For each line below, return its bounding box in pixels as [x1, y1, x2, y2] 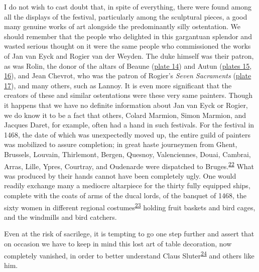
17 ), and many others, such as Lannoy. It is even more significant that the [4, 80, 232, 90]
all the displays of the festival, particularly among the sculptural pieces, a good [4, 11, 247, 22]
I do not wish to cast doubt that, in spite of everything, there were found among [4, 2, 252, 12]
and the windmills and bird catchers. [4, 211, 117, 222]
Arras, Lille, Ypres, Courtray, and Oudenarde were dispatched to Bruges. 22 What [4, 159, 254, 171]
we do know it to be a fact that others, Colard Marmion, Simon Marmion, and [4, 109, 246, 120]
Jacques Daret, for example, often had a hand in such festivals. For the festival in [4, 119, 254, 130]
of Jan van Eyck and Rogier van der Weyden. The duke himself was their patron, [4, 50, 254, 61]
